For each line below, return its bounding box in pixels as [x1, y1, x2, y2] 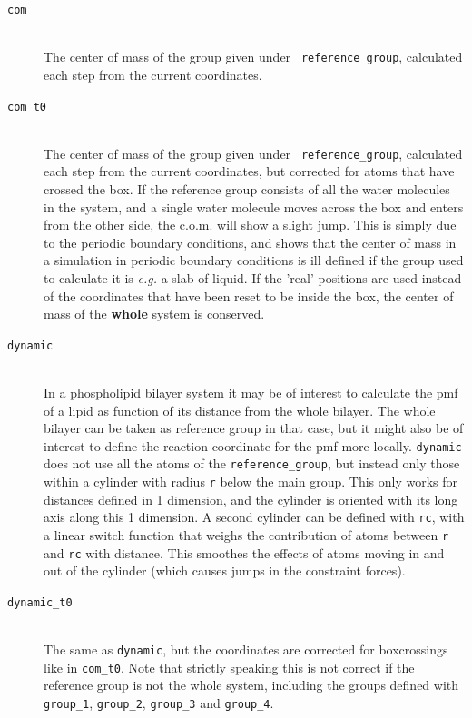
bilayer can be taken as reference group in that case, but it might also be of [44, 418, 464, 438]
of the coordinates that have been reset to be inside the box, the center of [44, 286, 454, 305]
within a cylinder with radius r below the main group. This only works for [44, 472, 458, 491]
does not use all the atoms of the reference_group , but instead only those [44, 454, 460, 473]
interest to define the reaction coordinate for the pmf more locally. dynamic [44, 436, 462, 455]
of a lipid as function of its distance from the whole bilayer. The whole [44, 400, 436, 419]
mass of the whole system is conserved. [44, 304, 265, 323]
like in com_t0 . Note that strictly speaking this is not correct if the [44, 657, 415, 676]
